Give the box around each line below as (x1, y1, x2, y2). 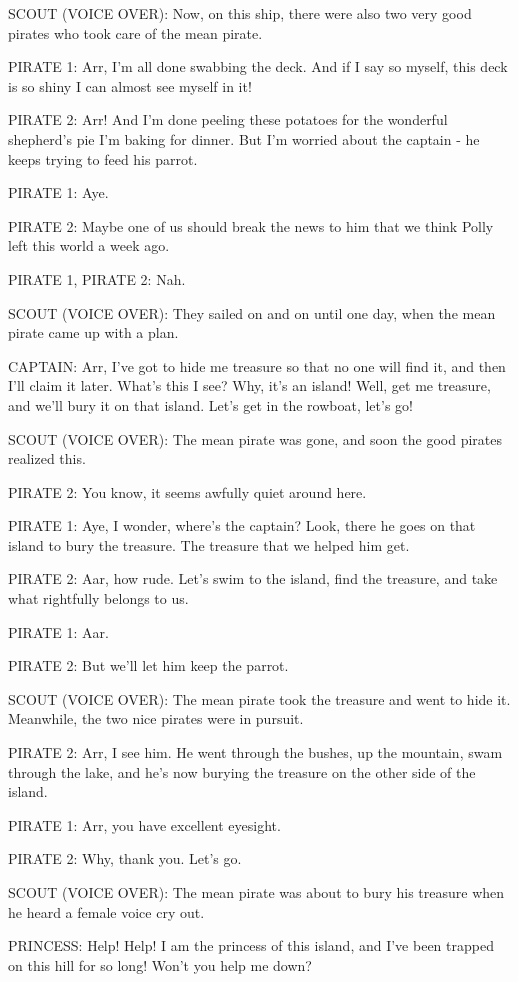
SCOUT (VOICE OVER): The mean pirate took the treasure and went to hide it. (8, 688, 511, 709)
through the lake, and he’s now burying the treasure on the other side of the (8, 761, 476, 782)
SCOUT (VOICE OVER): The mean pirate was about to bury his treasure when (8, 882, 505, 902)
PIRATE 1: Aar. (8, 621, 109, 642)
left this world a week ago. (8, 235, 170, 256)
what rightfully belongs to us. (8, 588, 189, 609)
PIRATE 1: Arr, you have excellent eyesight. (8, 814, 281, 835)
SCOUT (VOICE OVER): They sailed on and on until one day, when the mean (8, 302, 496, 323)
